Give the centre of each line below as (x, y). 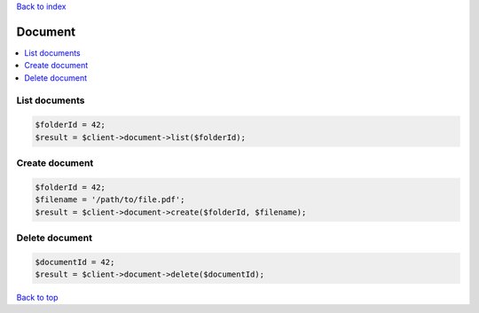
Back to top (37, 298)
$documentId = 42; (75, 262)
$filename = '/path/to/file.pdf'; (110, 200)
